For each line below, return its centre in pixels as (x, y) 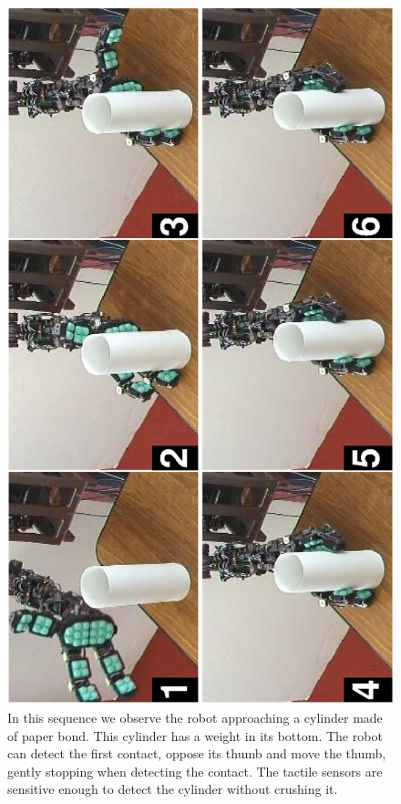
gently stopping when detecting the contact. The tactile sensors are (195, 771)
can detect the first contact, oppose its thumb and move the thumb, (197, 753)
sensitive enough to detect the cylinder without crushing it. (173, 789)
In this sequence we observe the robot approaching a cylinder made (195, 717)
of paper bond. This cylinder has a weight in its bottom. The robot (195, 735)
